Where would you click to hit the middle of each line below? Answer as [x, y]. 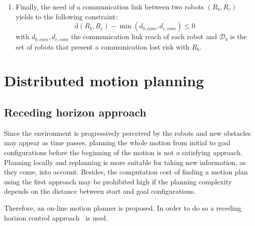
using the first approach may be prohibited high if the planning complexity [118, 181]
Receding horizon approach [75, 112]
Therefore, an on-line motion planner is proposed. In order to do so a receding [123, 207]
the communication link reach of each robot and [144, 36]
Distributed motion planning [104, 81]
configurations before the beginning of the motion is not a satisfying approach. [123, 152]
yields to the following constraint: [66, 16]
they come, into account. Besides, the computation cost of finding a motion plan [126, 172]
